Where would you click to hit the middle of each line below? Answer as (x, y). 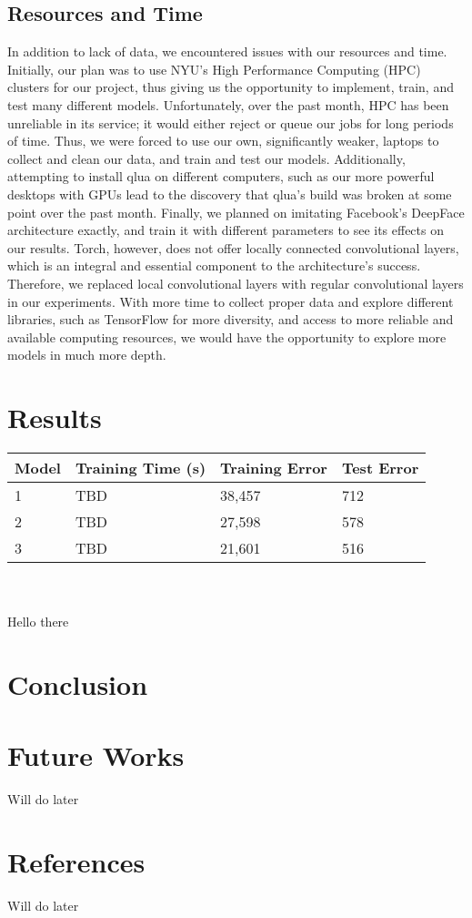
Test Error (380, 468)
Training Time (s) (141, 468)
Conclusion (78, 683)
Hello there (38, 622)
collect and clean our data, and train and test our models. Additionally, (206, 158)
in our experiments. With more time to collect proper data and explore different (231, 301)
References (76, 862)
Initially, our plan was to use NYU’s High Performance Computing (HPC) (214, 69)
